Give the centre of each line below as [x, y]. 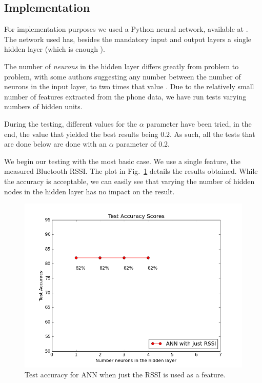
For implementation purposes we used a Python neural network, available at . [126, 29]
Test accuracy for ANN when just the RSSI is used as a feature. [125, 375]
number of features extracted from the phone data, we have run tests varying [125, 96]
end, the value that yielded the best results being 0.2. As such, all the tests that [130, 134]
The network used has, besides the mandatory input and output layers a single [128, 39]
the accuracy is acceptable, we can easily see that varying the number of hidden [129, 181]
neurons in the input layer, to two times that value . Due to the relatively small [129, 86]
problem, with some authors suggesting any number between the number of [123, 76]
